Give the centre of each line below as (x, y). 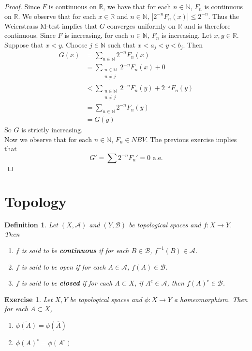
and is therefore (208, 25)
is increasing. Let (187, 35)
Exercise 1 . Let (29, 299)
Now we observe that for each (48, 139)
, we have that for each (137, 6)
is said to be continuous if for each (75, 250)
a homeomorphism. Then (211, 299)
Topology (36, 201)
